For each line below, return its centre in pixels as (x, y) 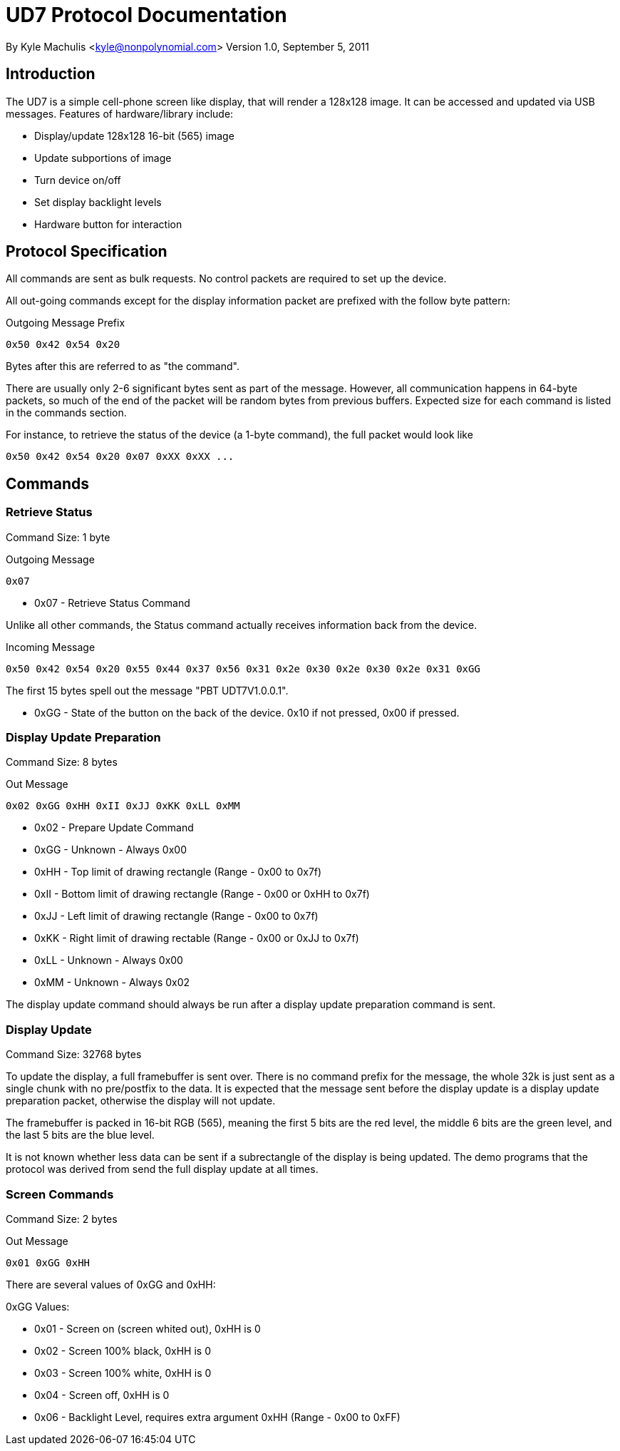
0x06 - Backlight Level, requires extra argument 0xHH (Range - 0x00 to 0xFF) (217, 1417)
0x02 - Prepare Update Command (114, 828)
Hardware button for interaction (108, 224)
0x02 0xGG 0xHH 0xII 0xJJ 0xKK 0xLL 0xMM (123, 806)
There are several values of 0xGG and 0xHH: (111, 1284)
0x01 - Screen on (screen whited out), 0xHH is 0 (148, 1328)
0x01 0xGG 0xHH (48, 1262)
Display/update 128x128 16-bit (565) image (134, 135)
